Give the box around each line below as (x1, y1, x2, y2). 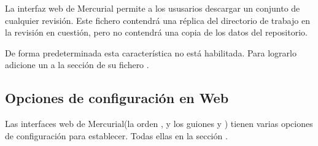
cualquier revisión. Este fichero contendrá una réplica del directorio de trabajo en (5, 13, 310, 26)
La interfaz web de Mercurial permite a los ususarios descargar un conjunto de (5, 2, 300, 14)
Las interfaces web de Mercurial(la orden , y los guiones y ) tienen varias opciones (5, 117, 313, 130)
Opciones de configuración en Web (5, 88, 229, 107)
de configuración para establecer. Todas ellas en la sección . (5, 129, 228, 142)
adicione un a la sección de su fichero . (5, 58, 149, 71)
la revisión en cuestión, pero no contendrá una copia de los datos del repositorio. (5, 26, 308, 39)
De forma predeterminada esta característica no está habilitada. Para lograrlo (5, 46, 297, 59)
